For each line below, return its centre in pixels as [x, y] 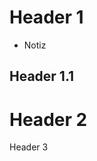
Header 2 [48, 119]
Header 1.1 [42, 76]
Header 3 [29, 147]
